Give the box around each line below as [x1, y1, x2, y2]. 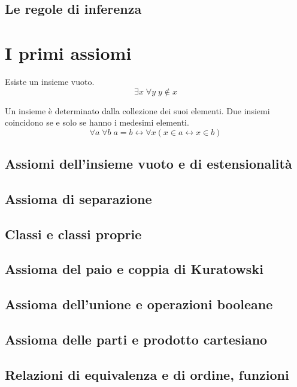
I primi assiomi [5, 40, 132, 65]
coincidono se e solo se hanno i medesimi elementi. [5, 116, 189, 129]
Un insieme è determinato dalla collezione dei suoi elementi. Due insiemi [5, 104, 270, 117]
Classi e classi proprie [5, 224, 142, 243]
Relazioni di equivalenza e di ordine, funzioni [5, 365, 289, 383]
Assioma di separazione [5, 189, 152, 208]
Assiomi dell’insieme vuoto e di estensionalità [5, 154, 292, 173]
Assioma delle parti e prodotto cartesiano [5, 330, 268, 348]
